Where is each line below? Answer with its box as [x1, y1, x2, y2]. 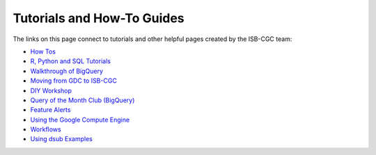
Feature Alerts [30, 106, 71, 114]
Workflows [30, 125, 62, 133]
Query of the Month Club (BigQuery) [30, 96, 135, 104]
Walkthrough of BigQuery [30, 67, 104, 75]
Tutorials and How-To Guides [13, 10, 185, 26]
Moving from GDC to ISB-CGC [30, 76, 118, 85]
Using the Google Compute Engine [30, 115, 130, 124]
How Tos [30, 47, 56, 56]
